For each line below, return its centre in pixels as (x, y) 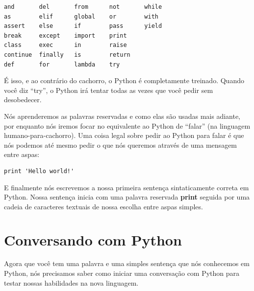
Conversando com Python (93, 240)
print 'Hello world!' (39, 171)
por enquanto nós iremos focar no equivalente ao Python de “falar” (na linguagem (127, 125)
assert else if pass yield (83, 26)
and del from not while (83, 7)
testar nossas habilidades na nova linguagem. (71, 282)
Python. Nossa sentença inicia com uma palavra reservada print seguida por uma (127, 197)
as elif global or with (81, 16)
